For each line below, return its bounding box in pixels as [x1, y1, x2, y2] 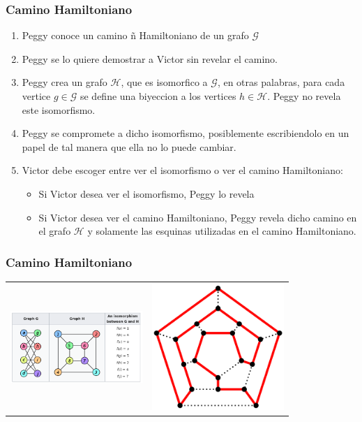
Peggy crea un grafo [22, 75, 107, 89]
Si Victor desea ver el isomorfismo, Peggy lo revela [38, 186, 255, 201]
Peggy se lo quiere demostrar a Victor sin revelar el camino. [22, 51, 278, 66]
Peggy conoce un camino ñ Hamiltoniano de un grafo [22, 28, 249, 43]
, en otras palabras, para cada [217, 75, 345, 89]
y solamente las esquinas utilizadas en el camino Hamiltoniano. [87, 224, 356, 238]
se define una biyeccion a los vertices [80, 89, 236, 103]
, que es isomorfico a [121, 75, 208, 89]
